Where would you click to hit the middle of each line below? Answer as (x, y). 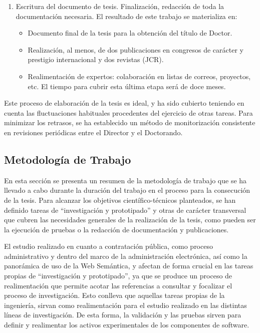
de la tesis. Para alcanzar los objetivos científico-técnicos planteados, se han (120, 200)
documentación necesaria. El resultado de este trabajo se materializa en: (126, 16)
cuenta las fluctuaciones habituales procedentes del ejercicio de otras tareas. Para (128, 112)
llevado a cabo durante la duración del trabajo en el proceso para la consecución (127, 190)
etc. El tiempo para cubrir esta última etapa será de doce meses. (127, 86)
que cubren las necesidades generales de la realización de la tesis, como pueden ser (130, 220)
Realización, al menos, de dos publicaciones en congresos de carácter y (136, 49)
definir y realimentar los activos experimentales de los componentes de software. (127, 325)
